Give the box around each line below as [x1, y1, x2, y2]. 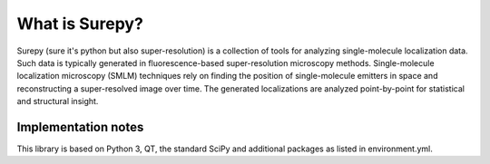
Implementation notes [16, 119, 144, 135]
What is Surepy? [16, 14, 144, 34]
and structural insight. [16, 96, 99, 107]
